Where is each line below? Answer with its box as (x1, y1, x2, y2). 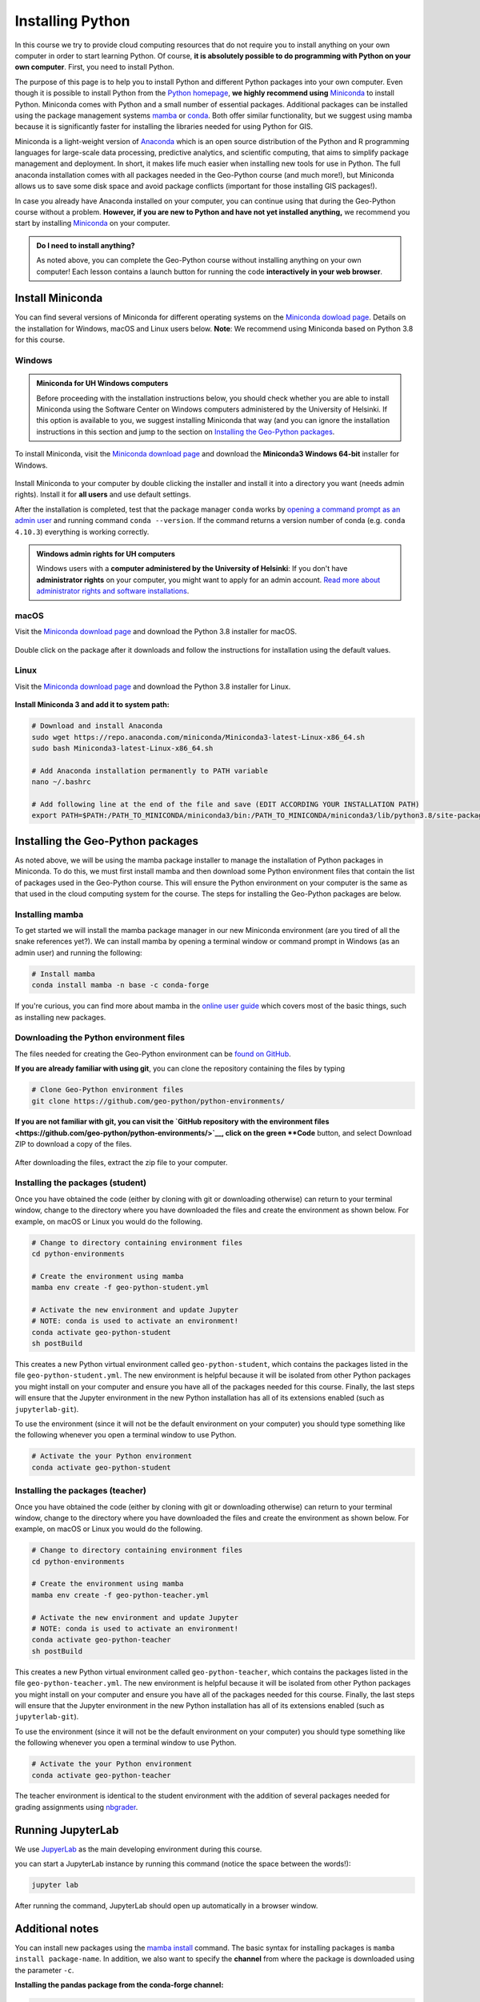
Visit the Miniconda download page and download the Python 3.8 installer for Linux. (14, 681, 291, 691)
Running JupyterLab (14, 1823, 119, 1837)
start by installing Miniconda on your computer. (14, 219, 170, 228)
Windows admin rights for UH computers (36, 549, 176, 558)
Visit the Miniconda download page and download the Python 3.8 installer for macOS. (14, 627, 298, 637)
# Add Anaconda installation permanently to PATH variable (31, 766, 268, 775)
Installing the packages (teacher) (14, 1485, 147, 1497)
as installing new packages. (14, 1012, 106, 1022)
